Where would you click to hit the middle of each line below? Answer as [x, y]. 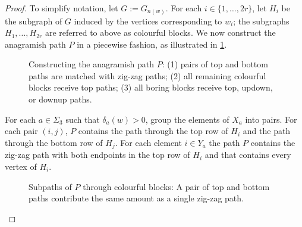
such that [83, 119]
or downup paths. [60, 99]
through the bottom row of [54, 142]
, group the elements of [187, 119]
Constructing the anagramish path [92, 64]
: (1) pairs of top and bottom [215, 64]
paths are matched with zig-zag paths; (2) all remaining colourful [147, 75]
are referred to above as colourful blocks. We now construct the [160, 32]
